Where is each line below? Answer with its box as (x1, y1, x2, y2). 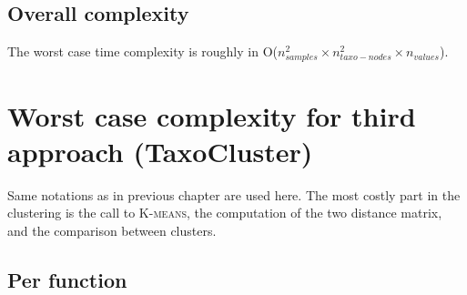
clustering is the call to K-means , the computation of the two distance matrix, (7, 203, 442, 222)
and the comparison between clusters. (7, 220, 217, 239)
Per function (7, 265, 127, 293)
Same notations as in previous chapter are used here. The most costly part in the (7, 185, 461, 204)
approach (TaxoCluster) (7, 132, 313, 169)
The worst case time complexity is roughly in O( (7, 42, 278, 61)
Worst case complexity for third (7, 97, 416, 134)
